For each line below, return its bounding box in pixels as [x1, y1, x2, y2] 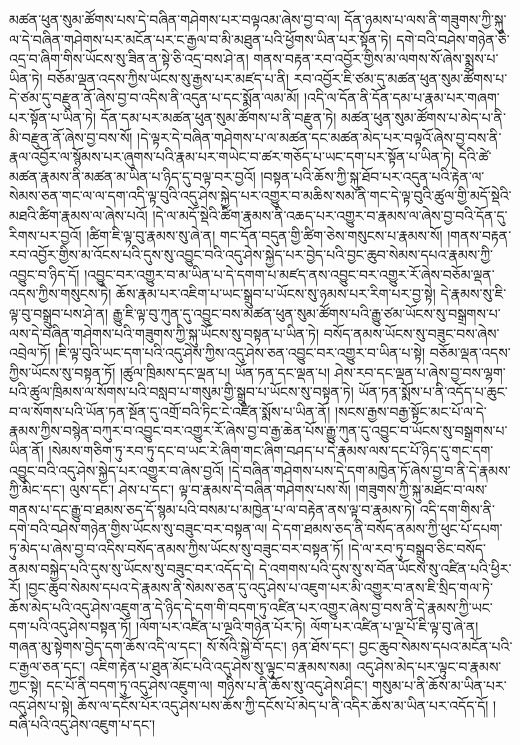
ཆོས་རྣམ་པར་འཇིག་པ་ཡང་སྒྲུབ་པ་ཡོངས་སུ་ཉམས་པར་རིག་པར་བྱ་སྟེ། [116, 283, 436, 304]
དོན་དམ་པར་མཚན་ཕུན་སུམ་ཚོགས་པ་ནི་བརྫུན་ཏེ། [100, 106, 337, 127]
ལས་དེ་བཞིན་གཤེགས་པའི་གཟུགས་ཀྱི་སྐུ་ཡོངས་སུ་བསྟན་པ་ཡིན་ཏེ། [9, 322, 320, 343]
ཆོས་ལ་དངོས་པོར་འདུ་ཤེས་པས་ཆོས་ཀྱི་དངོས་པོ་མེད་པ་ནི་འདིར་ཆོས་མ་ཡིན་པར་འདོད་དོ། [77, 694, 489, 715]
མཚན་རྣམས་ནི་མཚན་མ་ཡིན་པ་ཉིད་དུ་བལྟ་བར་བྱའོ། [9, 165, 256, 186]
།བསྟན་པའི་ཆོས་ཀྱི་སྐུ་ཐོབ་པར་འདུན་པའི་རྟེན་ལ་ [260, 165, 485, 186]
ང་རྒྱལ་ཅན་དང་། [9, 655, 86, 676]
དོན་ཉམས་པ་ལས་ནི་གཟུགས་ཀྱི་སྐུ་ [344, 9, 507, 29]
